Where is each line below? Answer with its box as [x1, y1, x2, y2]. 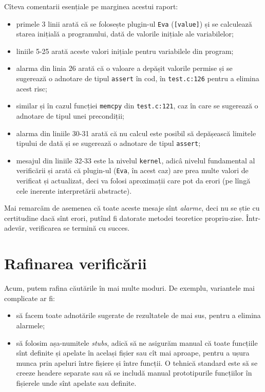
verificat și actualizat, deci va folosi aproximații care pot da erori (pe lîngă [16, 175, 251, 186]
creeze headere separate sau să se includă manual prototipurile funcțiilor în [16, 367, 252, 378]
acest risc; [16, 83, 47, 94]
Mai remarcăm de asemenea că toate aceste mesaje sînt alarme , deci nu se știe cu [4, 202, 260, 213]
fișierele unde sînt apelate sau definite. [16, 377, 137, 388]
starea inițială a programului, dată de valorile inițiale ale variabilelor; [16, 28, 234, 39]
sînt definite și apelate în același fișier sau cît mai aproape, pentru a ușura [16, 347, 250, 358]
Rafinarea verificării [4, 253, 147, 274]
